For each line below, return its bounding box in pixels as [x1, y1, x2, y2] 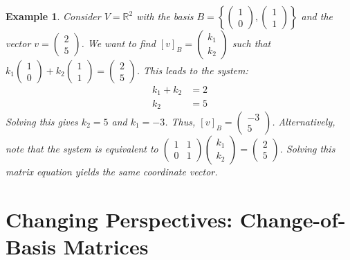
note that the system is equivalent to [6, 141, 158, 155]
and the [301, 9, 333, 23]
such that [232, 36, 271, 50]
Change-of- [239, 205, 346, 233]
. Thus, [165, 114, 196, 128]
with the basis [136, 9, 194, 23]
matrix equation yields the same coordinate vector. [6, 164, 218, 178]
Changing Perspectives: [6, 205, 233, 233]
